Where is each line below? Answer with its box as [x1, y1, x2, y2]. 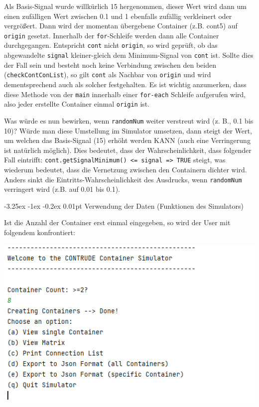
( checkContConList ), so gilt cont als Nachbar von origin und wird [4, 69, 211, 80]
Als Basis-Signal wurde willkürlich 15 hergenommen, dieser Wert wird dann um [4, 1, 247, 11]
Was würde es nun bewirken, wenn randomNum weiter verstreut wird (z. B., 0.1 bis [4, 115, 254, 126]
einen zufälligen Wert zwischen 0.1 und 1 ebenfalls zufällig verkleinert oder [4, 10, 232, 21]
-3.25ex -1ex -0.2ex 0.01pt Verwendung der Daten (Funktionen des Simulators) [4, 200, 244, 211]
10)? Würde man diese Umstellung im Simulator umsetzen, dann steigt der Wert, [4, 125, 252, 136]
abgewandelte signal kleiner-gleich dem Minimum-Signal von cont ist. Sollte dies [4, 50, 254, 60]
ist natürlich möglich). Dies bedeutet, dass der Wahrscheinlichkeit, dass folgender [4, 144, 252, 155]
